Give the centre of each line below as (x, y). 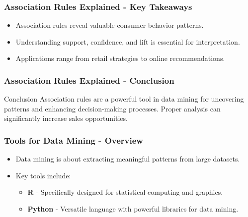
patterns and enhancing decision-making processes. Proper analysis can (112, 108)
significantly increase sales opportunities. (66, 118)
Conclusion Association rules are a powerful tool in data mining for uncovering (124, 99)
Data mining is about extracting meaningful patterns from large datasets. (128, 159)
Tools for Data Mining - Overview (74, 140)
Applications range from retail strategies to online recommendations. (120, 58)
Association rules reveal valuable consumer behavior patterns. (110, 25)
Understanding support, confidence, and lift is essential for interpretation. (128, 41)
